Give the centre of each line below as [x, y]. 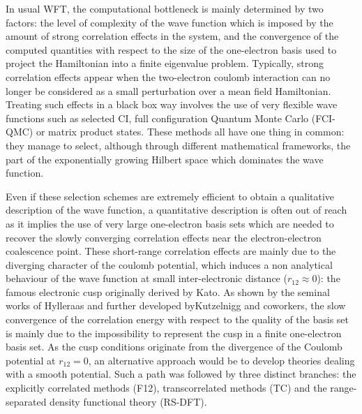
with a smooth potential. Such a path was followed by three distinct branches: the [181, 374]
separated [26, 401]
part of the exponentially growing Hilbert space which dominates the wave [165, 159]
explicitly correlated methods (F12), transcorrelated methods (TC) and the [166, 388]
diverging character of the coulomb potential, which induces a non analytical [169, 264]
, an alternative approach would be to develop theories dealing [221, 360]
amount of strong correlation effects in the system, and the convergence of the [172, 36]
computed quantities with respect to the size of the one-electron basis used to [171, 49]
